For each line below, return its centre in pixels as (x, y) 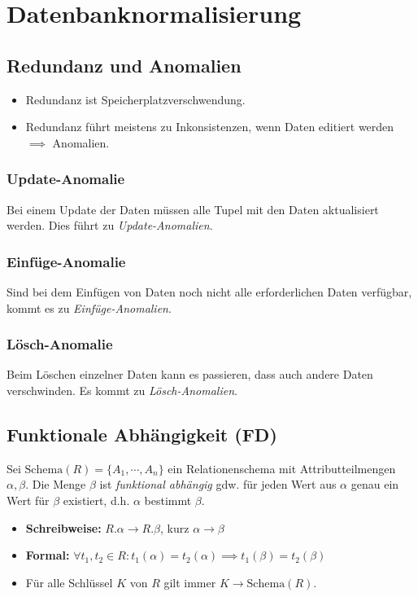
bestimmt (168, 500)
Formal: (48, 555)
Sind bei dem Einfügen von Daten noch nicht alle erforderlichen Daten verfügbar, (209, 291)
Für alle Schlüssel (69, 582)
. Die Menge (56, 484)
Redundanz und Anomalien (124, 65)
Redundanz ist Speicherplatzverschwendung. (135, 99)
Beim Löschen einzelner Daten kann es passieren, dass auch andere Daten (190, 374)
